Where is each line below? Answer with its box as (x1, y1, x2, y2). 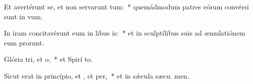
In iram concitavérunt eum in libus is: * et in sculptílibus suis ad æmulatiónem (4, 28, 246, 38)
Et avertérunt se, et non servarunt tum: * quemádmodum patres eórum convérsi (4, 1, 249, 11)
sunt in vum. (4, 11, 43, 21)
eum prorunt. (4, 37, 44, 47)
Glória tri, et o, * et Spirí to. (4, 54, 93, 64)
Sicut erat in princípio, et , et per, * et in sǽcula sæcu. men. (4, 70, 189, 81)
